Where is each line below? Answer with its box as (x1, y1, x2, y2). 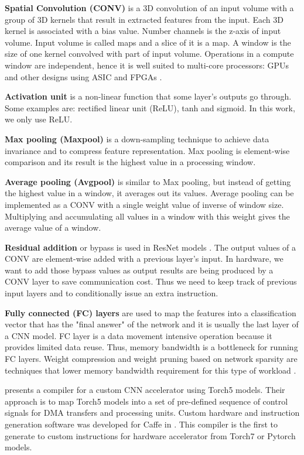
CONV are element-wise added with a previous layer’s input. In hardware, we (5, 252, 283, 265)
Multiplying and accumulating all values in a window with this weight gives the (5, 210, 290, 222)
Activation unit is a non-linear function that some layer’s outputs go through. (5, 90, 292, 102)
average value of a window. (5, 221, 101, 234)
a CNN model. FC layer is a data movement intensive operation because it (5, 329, 272, 341)
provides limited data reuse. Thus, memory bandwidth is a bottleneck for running (5, 341, 298, 353)
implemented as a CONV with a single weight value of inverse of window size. (5, 198, 284, 210)
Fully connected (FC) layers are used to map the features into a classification (5, 306, 296, 319)
